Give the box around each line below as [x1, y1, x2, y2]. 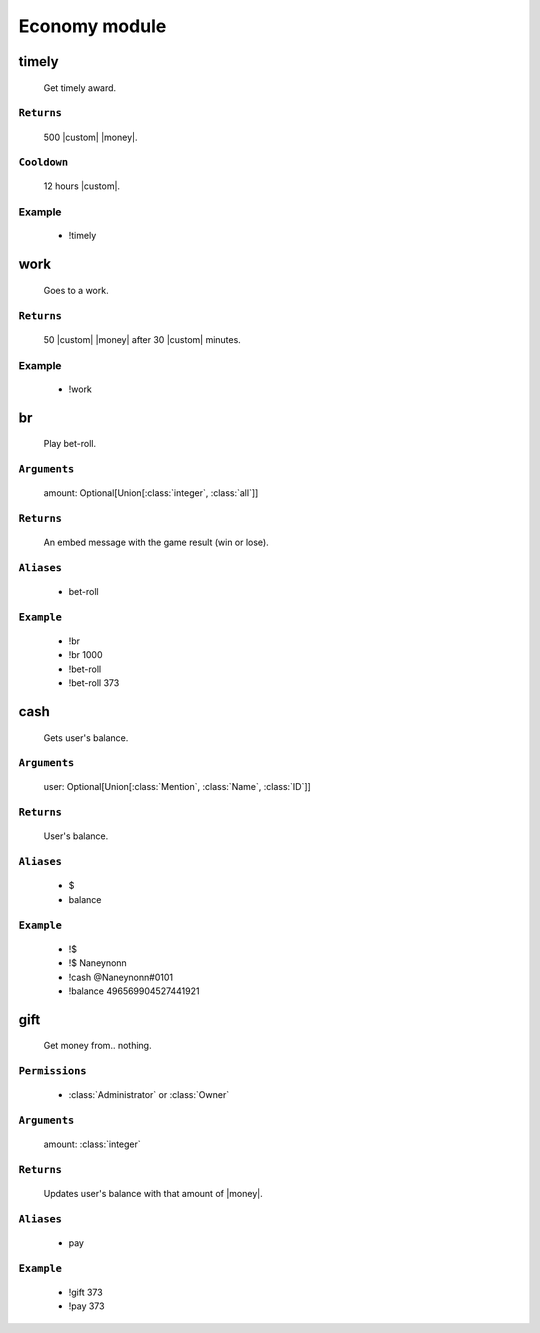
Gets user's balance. [43, 731, 129, 744]
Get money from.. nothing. [43, 1040, 152, 1052]
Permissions [18, 1065, 87, 1078]
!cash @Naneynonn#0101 [68, 971, 174, 983]
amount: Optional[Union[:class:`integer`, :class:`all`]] [43, 487, 259, 499]
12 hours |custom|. [43, 180, 120, 192]
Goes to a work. [43, 284, 109, 296]
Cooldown [18, 156, 69, 169]
